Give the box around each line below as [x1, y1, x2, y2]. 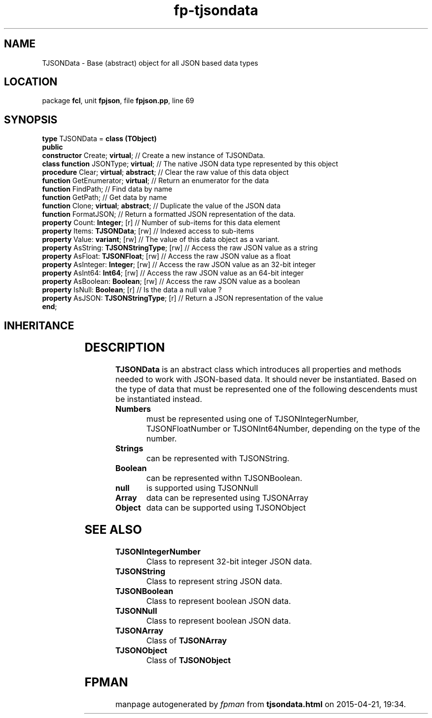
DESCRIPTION [84, 340, 165, 355]
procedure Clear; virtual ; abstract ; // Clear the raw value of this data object [42, 168, 289, 177]
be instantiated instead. [115, 394, 202, 404]
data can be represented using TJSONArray [146, 493, 309, 503]
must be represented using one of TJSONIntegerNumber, [146, 414, 359, 424]
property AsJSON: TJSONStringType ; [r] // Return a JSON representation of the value [42, 294, 323, 303]
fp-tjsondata [174, 2, 258, 19]
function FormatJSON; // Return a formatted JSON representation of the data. [42, 210, 295, 219]
